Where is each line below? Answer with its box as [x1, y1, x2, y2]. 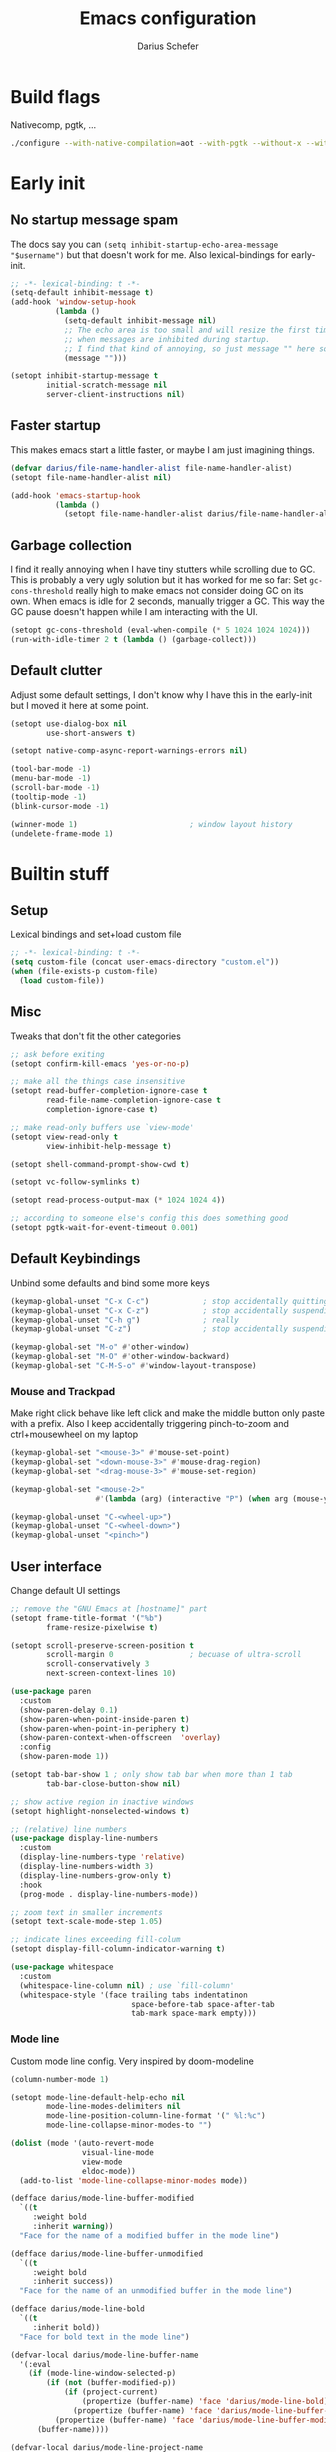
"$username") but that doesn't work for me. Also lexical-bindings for [10, 248, 290, 261]
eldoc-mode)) [81, 2166, 137, 2176]
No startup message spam [10, 212, 179, 229]
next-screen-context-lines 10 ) [46, 1668, 177, 1679]
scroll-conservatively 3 [46, 1659, 150, 1669]
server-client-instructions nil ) [46, 390, 186, 400]
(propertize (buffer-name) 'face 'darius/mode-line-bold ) [81, 2397, 329, 2407]
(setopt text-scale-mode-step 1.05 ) [10, 1917, 163, 1927]
